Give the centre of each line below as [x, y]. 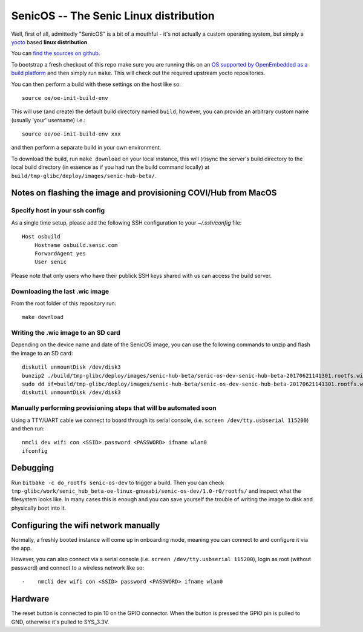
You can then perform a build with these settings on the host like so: [96, 84]
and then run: [28, 428]
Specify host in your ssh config [58, 211]
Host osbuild [41, 237]
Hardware [30, 599]
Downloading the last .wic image [60, 291]
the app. [21, 548]
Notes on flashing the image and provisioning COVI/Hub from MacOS [144, 193]
